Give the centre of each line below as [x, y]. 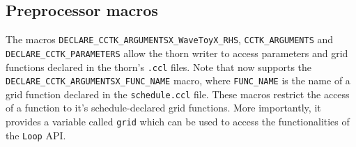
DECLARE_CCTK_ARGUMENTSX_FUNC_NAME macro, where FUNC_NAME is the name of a [178, 80]
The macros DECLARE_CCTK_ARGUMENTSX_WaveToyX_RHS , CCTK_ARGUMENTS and [170, 39]
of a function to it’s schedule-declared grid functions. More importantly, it [163, 108]
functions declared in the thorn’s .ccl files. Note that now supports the [159, 67]
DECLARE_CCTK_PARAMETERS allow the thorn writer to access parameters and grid [177, 53]
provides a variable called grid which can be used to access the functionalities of [178, 122]
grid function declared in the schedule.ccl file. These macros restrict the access [178, 94]
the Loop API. [36, 135]
